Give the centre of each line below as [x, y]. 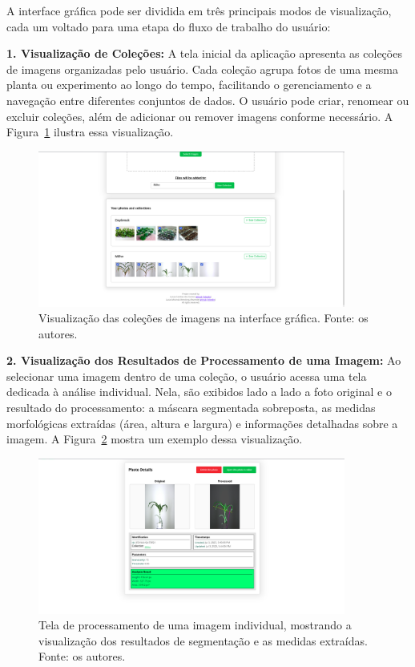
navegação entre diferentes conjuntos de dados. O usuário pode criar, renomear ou [208, 100]
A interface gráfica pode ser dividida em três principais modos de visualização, [199, 10]
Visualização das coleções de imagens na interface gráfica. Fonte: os [203, 318]
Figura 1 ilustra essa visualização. [90, 132]
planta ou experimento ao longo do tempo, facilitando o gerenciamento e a [189, 85]
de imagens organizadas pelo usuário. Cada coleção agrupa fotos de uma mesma [202, 69]
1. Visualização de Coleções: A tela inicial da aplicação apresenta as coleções [204, 53]
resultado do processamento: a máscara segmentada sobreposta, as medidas [191, 408]
